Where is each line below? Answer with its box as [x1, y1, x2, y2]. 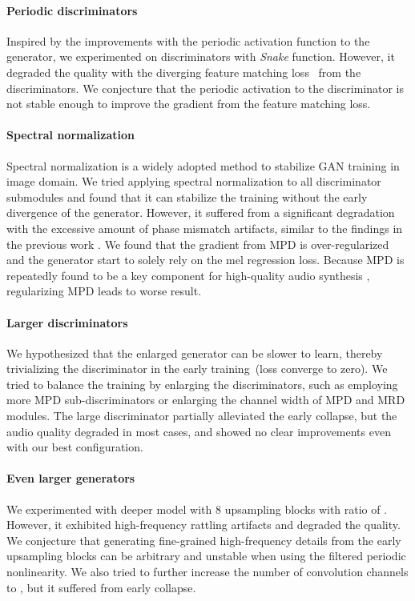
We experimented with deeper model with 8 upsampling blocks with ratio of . [6, 500, 388, 517]
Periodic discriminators [6, 2, 138, 18]
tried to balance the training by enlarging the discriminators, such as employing [6, 375, 398, 392]
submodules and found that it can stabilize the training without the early [6, 188, 368, 205]
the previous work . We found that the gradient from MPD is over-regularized [6, 235, 389, 252]
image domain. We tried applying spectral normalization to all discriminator [6, 173, 381, 190]
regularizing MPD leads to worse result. [6, 282, 202, 299]
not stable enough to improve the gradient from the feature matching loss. [6, 95, 371, 112]
